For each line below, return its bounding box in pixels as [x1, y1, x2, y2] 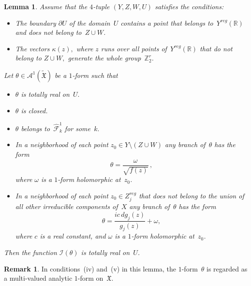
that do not [200, 43, 233, 53]
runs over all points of [101, 43, 167, 53]
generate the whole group [68, 53, 141, 63]
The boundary [15, 17, 56, 28]
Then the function [4, 247, 57, 257]
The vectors [15, 43, 50, 53]
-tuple [93, 1, 110, 11]
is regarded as [207, 263, 248, 273]
